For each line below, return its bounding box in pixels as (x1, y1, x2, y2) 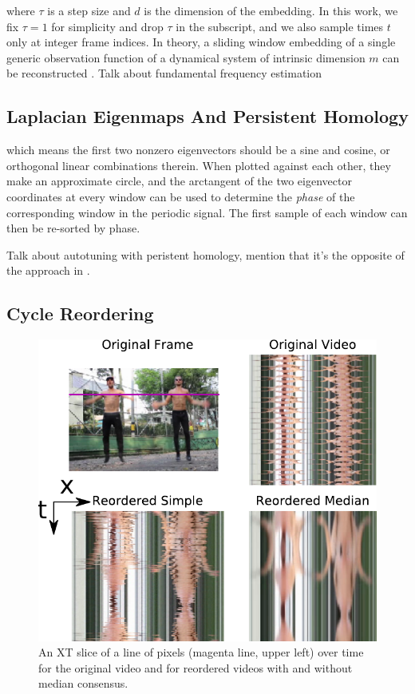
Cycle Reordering (6, 301, 154, 326)
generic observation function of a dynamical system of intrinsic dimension (6, 49, 366, 65)
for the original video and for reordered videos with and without (38, 659, 353, 676)
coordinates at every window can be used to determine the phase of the (6, 188, 355, 204)
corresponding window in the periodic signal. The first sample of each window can (6, 204, 408, 220)
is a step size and (47, 2, 131, 18)
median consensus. (38, 675, 128, 692)
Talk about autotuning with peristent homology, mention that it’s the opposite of (6, 246, 405, 263)
